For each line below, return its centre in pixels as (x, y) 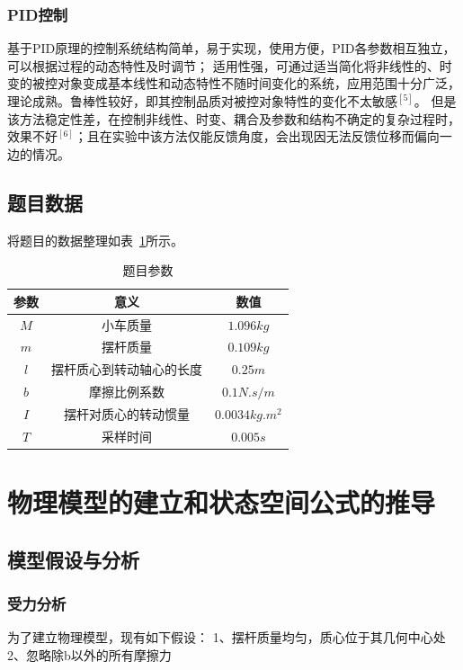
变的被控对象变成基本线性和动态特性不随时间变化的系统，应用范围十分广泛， (234, 83)
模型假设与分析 (73, 559)
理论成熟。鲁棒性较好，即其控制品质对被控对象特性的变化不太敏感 (202, 101)
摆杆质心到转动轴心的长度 (127, 369)
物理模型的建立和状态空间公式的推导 (222, 502)
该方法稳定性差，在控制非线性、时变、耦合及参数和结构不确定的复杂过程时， (234, 118)
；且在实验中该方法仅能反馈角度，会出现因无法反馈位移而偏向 (257, 136)
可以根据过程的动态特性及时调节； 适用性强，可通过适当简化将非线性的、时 (230, 65)
